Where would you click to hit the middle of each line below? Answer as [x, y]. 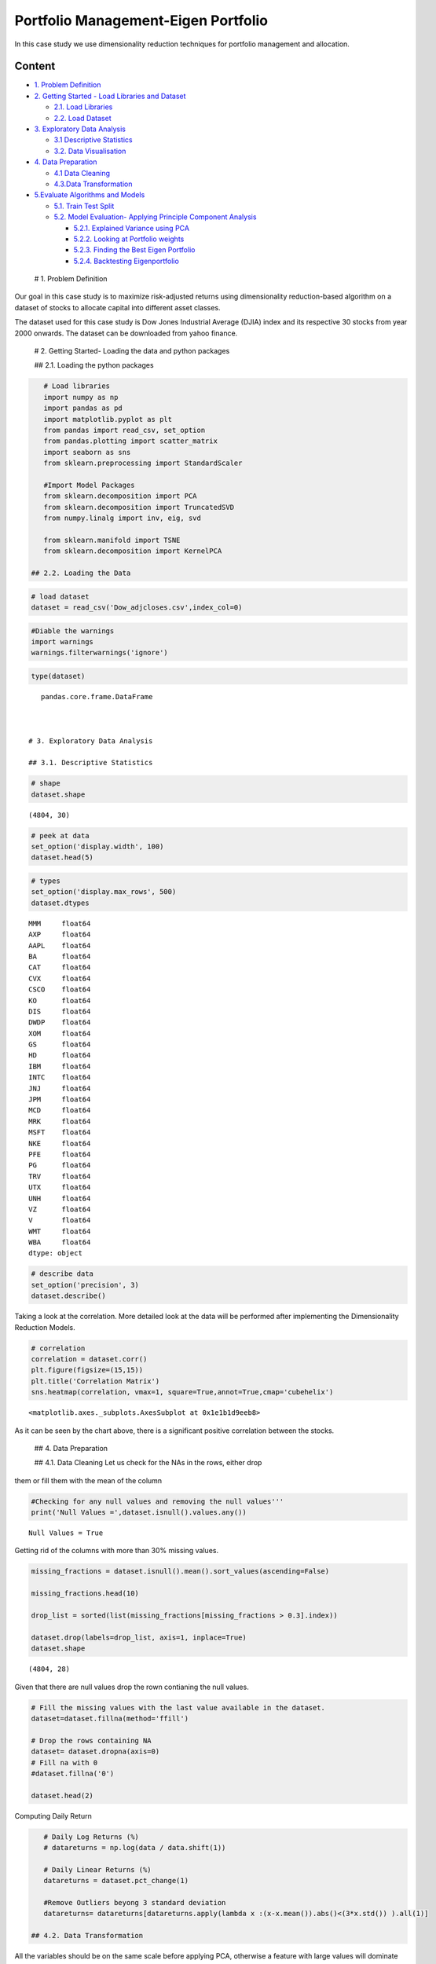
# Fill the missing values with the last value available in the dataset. [178, 1708]
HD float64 [60, 1055]
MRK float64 [60, 1121]
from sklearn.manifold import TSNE [112, 540]
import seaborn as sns [87, 452]
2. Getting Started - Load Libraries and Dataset [110, 96]
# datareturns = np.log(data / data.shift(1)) [135, 1848]
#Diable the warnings [73, 631]
